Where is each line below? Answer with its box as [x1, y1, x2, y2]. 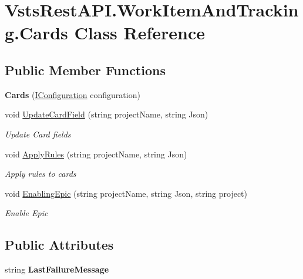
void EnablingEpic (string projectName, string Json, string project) [5, 187, 248, 199]
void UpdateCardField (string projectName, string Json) [5, 108, 208, 120]
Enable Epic [5, 207, 48, 219]
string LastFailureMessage [5, 263, 109, 275]
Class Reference [74, 21, 206, 45]
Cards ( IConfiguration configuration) [5, 88, 140, 100]
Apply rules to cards [5, 167, 76, 180]
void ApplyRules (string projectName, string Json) [5, 147, 187, 160]
